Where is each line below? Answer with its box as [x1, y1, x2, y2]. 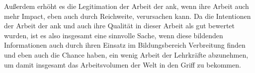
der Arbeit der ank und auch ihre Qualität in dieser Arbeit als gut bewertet [4, 20, 235, 31]
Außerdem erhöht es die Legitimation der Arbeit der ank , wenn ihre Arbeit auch [4, 1, 249, 11]
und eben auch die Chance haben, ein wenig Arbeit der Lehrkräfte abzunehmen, [4, 49, 249, 60]
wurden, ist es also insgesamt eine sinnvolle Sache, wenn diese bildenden [4, 30, 223, 40]
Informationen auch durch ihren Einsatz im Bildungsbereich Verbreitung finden [4, 40, 246, 50]
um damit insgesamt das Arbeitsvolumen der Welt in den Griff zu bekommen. [4, 59, 241, 70]
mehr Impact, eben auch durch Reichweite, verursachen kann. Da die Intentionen [4, 10, 251, 21]
